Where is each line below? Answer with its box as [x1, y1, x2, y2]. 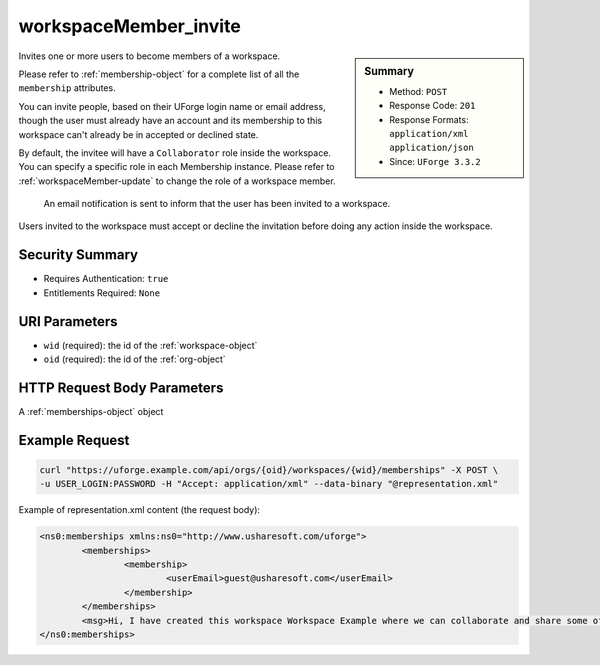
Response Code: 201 [389, 100, 476, 112]
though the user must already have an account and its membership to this [18, 115, 323, 127]
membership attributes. [18, 82, 116, 94]
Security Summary [18, 246, 139, 264]
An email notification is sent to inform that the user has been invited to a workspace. [43, 198, 391, 210]
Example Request [18, 431, 130, 449]
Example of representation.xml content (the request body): [18, 504, 260, 516]
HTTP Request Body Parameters [18, 379, 224, 396]
